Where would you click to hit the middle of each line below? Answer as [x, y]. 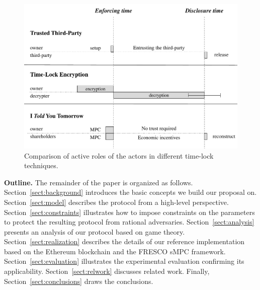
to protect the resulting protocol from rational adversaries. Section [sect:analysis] [129, 222]
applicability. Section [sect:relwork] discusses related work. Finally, [107, 271]
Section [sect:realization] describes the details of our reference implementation [124, 241]
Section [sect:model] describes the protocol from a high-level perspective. [116, 202]
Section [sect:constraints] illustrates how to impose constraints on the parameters [129, 212]
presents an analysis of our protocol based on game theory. [95, 231]
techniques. [41, 165]
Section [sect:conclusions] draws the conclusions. [79, 281]
